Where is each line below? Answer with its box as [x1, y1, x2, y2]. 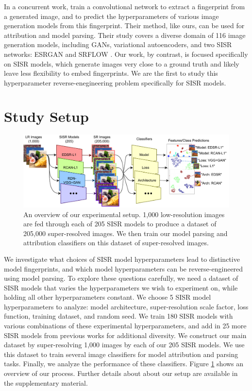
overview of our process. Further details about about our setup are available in [4, 368, 238, 378]
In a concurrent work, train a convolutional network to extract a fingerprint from [4, 1, 245, 11]
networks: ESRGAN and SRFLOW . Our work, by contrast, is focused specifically [4, 49, 248, 59]
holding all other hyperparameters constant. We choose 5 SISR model [4, 292, 211, 302]
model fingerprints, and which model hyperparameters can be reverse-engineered [4, 263, 243, 273]
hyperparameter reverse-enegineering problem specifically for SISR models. [4, 77, 226, 87]
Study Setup [4, 106, 89, 126]
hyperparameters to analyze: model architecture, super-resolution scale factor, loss [4, 301, 249, 311]
